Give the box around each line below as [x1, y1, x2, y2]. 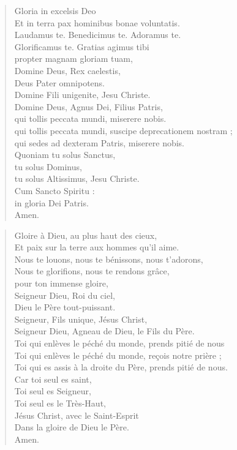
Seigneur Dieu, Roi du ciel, [14, 288, 115, 301]
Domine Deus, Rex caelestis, [14, 64, 121, 77]
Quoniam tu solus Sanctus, [14, 148, 116, 161]
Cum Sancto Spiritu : [14, 184, 95, 197]
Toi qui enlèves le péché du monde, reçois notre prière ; [14, 348, 222, 361]
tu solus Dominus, [14, 160, 82, 173]
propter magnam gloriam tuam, [14, 52, 133, 65]
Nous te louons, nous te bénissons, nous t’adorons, [14, 252, 203, 265]
